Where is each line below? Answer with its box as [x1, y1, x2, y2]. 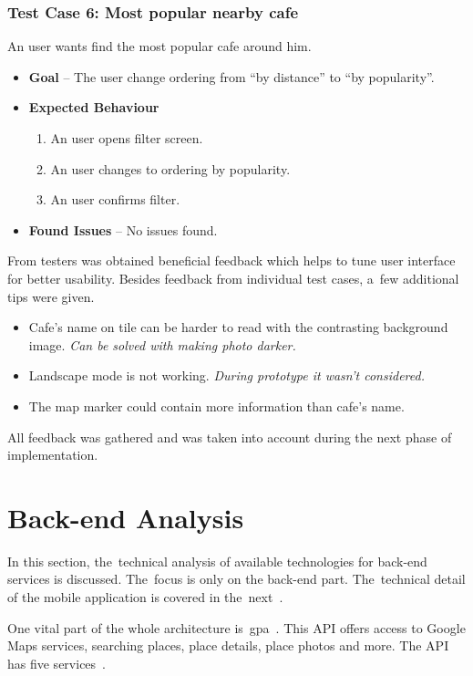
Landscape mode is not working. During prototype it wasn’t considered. [28, 366, 425, 385]
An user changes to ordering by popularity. [50, 159, 291, 178]
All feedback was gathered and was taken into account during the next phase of [7, 427, 452, 446]
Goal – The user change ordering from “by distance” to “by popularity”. [28, 67, 435, 86]
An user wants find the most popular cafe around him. [7, 36, 312, 56]
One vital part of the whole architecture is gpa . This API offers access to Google [7, 618, 466, 637]
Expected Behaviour [28, 98, 159, 117]
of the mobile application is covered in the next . [7, 588, 283, 607]
